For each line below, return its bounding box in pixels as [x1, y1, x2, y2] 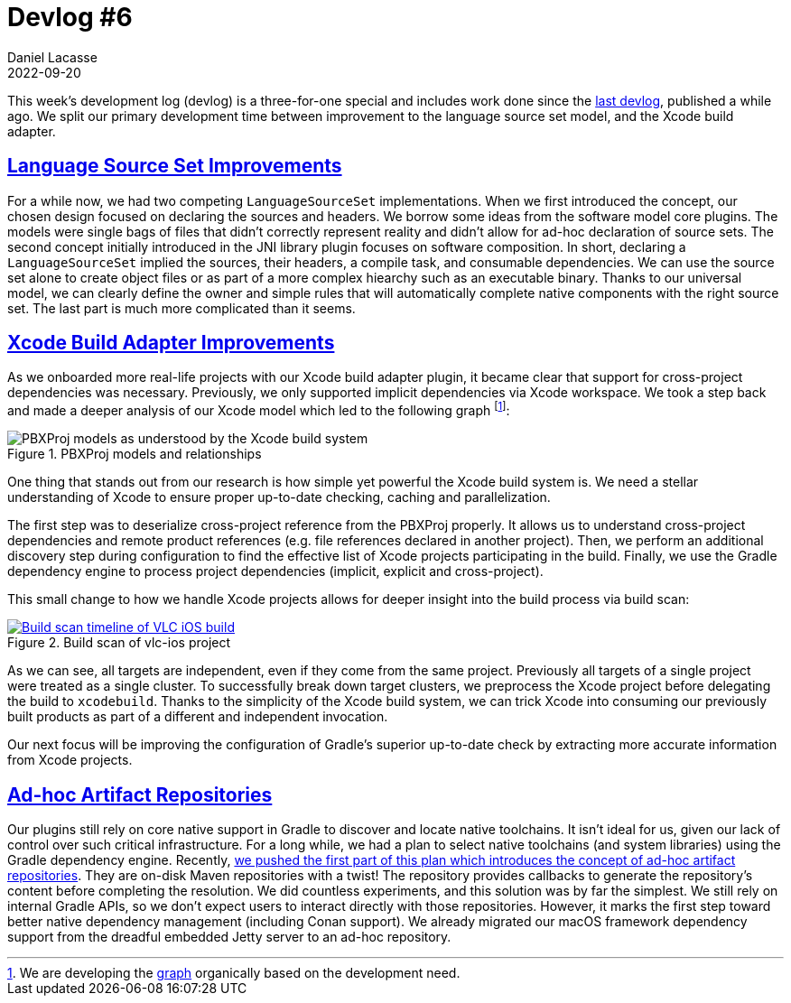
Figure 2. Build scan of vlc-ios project [7, 635, 231, 651]
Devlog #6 [7, 2, 133, 33]
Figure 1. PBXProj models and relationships [7, 446, 262, 462]
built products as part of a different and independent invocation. [7, 709, 388, 725]
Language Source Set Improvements [7, 154, 342, 178]
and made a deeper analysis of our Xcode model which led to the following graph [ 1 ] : [7, 400, 510, 419]
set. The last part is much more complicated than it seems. [7, 300, 356, 316]
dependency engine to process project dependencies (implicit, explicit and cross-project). [7, 563, 544, 580]
